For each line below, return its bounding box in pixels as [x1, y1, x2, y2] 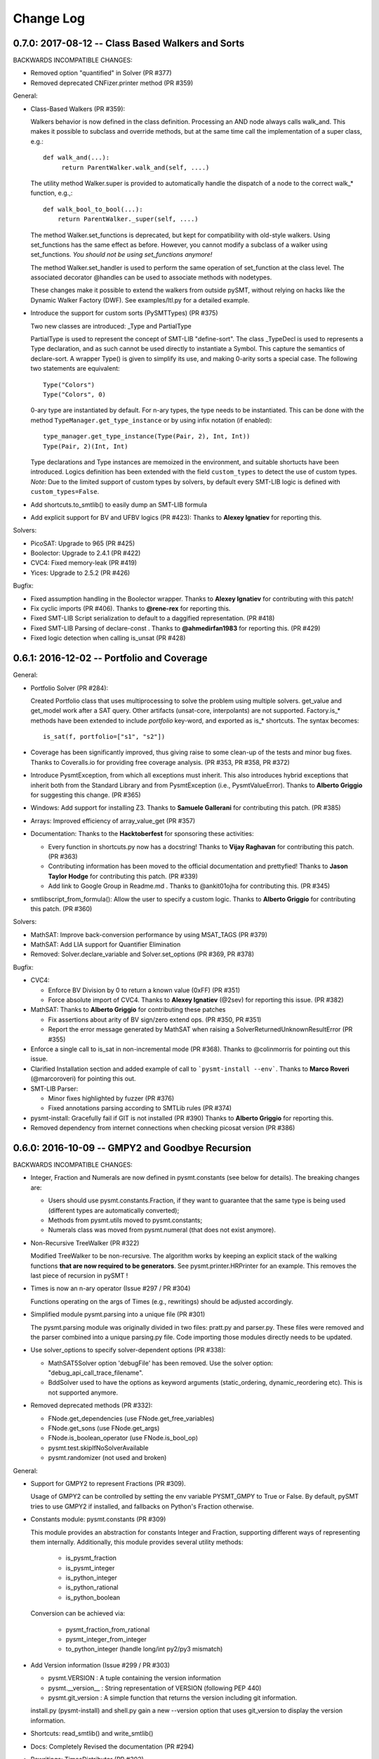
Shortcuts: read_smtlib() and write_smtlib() [30, 1729, 154, 1738]
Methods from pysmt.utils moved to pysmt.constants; [48, 1216, 203, 1224]
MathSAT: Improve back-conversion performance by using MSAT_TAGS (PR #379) [30, 930, 268, 939]
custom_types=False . [30, 488, 100, 496]
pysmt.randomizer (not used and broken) [48, 1454, 167, 1462]
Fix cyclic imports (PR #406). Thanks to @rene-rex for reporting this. [30, 604, 231, 613]
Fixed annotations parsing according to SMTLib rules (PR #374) [48, 1104, 232, 1112]
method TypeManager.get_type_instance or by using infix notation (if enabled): [30, 416, 272, 424]
